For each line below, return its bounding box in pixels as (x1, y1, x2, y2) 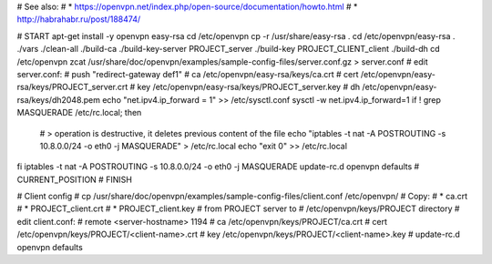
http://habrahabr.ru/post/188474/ (16, 14, 141, 25)
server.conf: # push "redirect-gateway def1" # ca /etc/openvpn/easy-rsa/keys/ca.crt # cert (16, 68, 359, 79)
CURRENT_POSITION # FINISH (16, 174, 132, 185)
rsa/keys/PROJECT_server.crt (16, 82, 128, 93)
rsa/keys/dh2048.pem (16, 94, 100, 105)
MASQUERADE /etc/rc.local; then (16, 107, 142, 118)
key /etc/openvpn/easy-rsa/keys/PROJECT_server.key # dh (137, 82, 361, 93)
